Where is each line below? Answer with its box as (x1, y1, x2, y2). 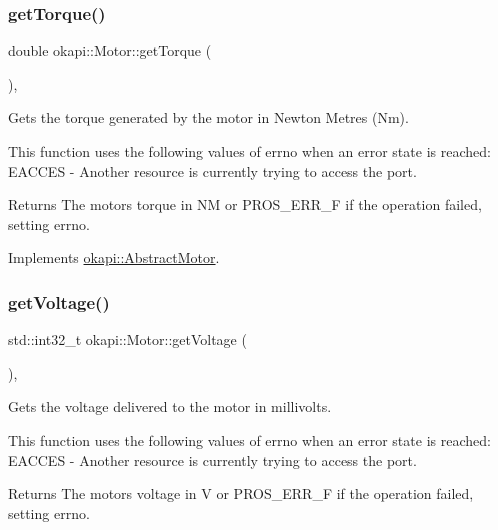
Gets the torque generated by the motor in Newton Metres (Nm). (8, 107, 409, 128)
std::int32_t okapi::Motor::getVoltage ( (8, 329, 247, 350)
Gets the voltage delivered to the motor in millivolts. (8, 396, 332, 417)
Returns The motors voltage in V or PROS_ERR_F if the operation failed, (8, 483, 474, 504)
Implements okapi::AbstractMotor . (8, 247, 220, 268)
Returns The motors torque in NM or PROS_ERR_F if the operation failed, (8, 194, 482, 215)
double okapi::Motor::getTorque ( (8, 40, 212, 61)
